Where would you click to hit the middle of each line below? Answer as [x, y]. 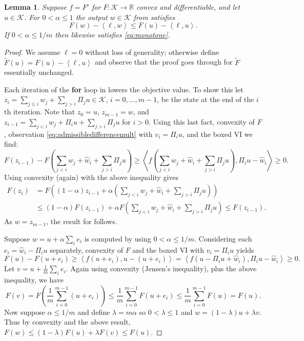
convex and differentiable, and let [188, 7]
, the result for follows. [82, 221]
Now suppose [25, 312]
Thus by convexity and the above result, [67, 322]
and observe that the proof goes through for [164, 62]
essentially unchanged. [39, 72]
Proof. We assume [32, 52]
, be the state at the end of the [206, 99]
